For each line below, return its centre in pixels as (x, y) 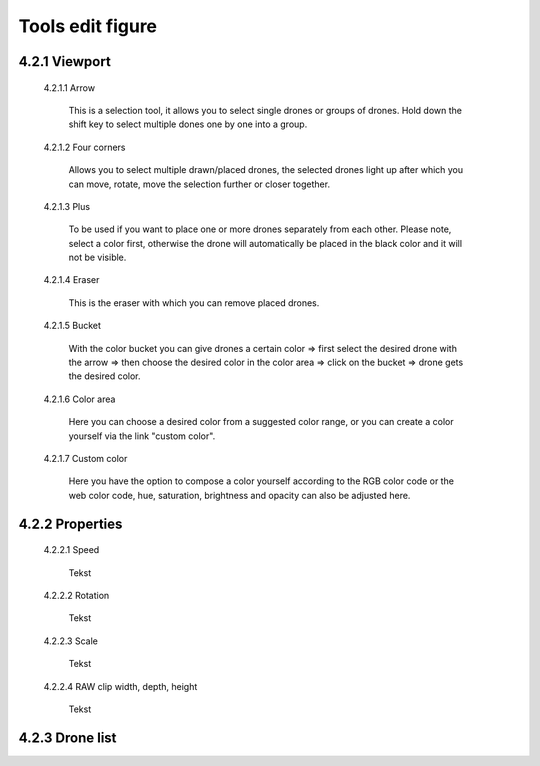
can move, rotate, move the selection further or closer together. (199, 184)
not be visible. (97, 257)
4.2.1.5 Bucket (72, 326)
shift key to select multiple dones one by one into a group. (188, 124)
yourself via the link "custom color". (142, 436)
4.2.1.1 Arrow (69, 87)
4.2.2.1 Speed (71, 550)
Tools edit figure (88, 26)
